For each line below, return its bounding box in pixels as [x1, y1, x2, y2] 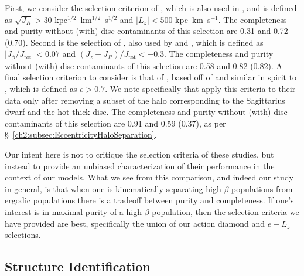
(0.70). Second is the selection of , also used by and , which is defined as [5, 36, 264, 48]
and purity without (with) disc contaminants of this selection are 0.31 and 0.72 [5, 25, 288, 37]
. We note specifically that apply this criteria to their [105, 83, 296, 95]
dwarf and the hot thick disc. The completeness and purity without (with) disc [5, 105, 288, 118]
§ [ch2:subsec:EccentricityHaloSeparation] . [5, 128, 157, 141]
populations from [231, 182, 293, 195]
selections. [5, 229, 41, 241]
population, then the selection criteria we [152, 205, 299, 217]
